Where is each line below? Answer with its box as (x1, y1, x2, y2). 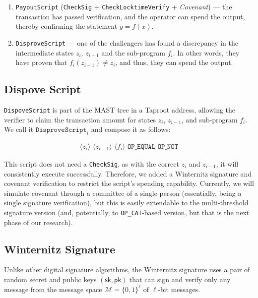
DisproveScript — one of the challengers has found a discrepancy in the (15, 37, 238, 48)
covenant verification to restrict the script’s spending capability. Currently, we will (4, 178, 254, 188)
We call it (4, 124, 34, 134)
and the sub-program (101, 47, 165, 58)
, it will (216, 158, 239, 169)
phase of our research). (4, 217, 73, 227)
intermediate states (15, 47, 74, 58)
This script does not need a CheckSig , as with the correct (4, 158, 179, 169)
